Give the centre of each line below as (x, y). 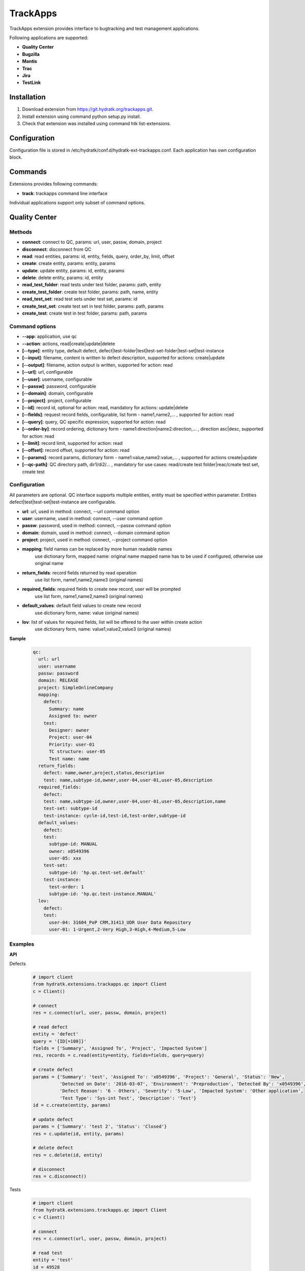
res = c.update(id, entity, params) (79, 1133)
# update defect (53, 1119)
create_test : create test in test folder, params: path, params (85, 313)
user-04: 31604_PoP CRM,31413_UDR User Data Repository (120, 922)
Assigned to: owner (73, 716)
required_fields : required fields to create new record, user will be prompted (101, 589)
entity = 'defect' (56, 1034)
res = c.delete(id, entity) (68, 1155)
